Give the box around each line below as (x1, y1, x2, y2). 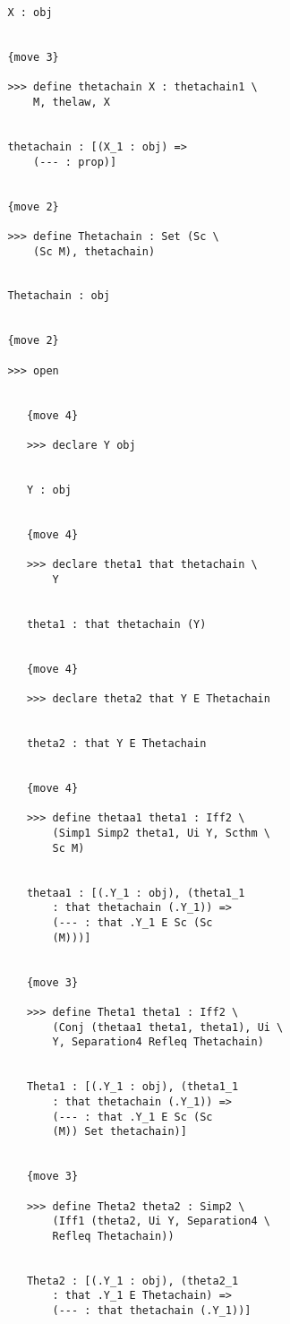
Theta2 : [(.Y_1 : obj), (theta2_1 (26, 1274, 239, 1287)
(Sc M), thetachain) (33, 245, 156, 258)
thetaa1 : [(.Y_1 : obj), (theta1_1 (26, 886, 245, 899)
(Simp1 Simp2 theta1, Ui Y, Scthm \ (52, 827, 270, 840)
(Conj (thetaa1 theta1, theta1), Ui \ (52, 1020, 284, 1034)
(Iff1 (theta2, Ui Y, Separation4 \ (52, 1215, 270, 1228)
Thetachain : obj (7, 289, 110, 303)
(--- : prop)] (33, 155, 117, 168)
